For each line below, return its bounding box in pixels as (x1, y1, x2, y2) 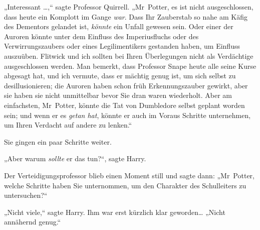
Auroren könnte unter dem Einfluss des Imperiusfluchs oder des (4, 31, 199, 41)
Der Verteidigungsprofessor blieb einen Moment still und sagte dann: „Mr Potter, (4, 170, 254, 180)
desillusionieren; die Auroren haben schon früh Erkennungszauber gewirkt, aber (4, 80, 248, 90)
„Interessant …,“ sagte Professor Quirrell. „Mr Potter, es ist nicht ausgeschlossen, (4, 2, 253, 12)
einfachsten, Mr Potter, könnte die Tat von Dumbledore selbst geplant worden (4, 99, 245, 110)
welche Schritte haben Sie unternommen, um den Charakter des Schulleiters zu (4, 180, 246, 190)
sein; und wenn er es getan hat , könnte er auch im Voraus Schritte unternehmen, (4, 109, 251, 120)
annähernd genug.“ (4, 216, 61, 227)
